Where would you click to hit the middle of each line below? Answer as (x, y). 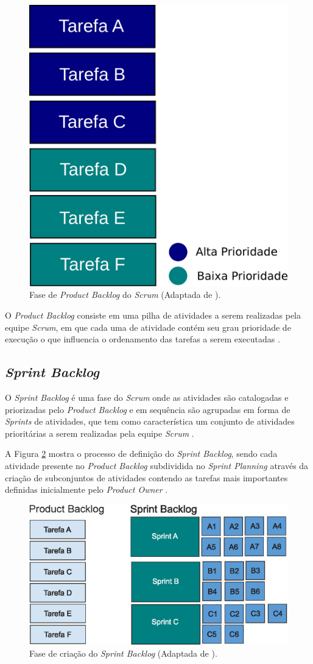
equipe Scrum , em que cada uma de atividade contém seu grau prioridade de (148, 327)
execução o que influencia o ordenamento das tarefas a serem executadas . (142, 339)
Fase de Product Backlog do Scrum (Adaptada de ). (125, 295)
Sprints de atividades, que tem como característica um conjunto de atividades (150, 421)
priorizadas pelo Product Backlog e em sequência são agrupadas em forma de (148, 409)
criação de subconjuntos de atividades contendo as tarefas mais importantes (146, 477)
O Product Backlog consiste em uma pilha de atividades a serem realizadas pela (153, 315)
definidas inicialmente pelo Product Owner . (86, 489)
